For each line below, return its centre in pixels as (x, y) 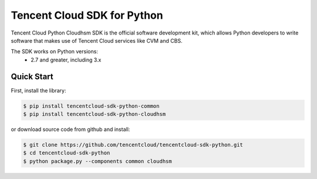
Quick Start (32, 76)
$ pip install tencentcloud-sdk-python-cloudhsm (95, 114)
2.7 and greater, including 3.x (66, 60)
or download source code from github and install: (70, 129)
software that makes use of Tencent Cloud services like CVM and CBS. (97, 40)
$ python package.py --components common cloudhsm (98, 161)
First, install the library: (38, 90)
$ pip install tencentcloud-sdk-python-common (91, 106)
